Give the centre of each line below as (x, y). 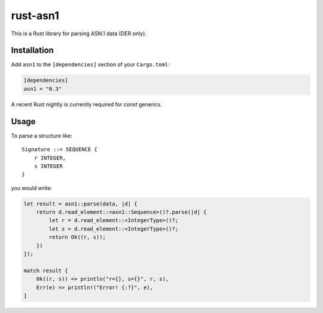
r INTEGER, (50, 158)
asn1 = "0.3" (43, 89)
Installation (32, 50)
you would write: (31, 188)
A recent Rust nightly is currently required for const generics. (86, 104)
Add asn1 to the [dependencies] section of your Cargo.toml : (90, 65)
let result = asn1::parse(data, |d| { (80, 204)
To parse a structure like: (42, 136)
